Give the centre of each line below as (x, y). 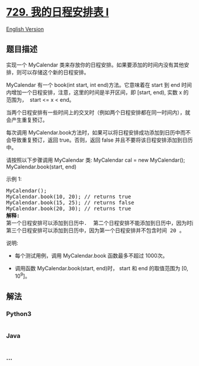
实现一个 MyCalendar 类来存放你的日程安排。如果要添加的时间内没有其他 (95, 65)
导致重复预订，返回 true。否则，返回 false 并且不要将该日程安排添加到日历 (102, 140)
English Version (25, 29)
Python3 (19, 314)
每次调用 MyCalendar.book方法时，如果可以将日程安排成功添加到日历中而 (96, 132)
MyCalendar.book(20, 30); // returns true (69, 208)
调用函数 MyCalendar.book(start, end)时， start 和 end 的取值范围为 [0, (101, 268)
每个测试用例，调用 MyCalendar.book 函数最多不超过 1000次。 (91, 255)
